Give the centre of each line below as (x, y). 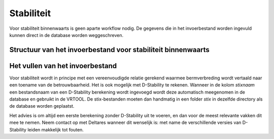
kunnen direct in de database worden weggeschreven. (66, 35)
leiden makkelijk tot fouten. (55, 129)
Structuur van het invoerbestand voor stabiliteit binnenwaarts (110, 50)
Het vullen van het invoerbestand (63, 66)
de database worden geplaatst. (42, 106)
